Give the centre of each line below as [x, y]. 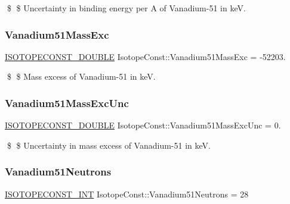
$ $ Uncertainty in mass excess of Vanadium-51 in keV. [109, 145]
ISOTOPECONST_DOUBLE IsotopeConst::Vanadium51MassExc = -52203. [145, 56]
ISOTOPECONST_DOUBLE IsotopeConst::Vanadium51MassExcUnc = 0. [143, 125]
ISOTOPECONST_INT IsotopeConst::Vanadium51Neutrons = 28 [127, 194]
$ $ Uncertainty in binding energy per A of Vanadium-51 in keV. [126, 8]
